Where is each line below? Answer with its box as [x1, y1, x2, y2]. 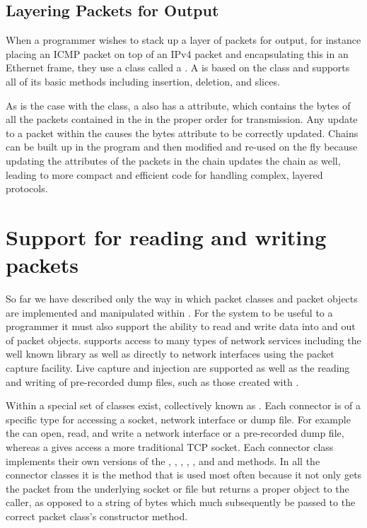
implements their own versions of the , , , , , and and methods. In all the [6, 453, 320, 468]
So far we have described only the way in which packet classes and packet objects [6, 291, 358, 306]
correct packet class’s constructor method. [6, 508, 188, 523]
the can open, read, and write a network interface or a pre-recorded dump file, [6, 426, 344, 440]
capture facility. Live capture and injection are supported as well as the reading [6, 360, 350, 375]
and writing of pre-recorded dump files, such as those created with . [6, 374, 299, 389]
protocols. [6, 181, 48, 196]
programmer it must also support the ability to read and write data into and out [6, 319, 356, 334]
